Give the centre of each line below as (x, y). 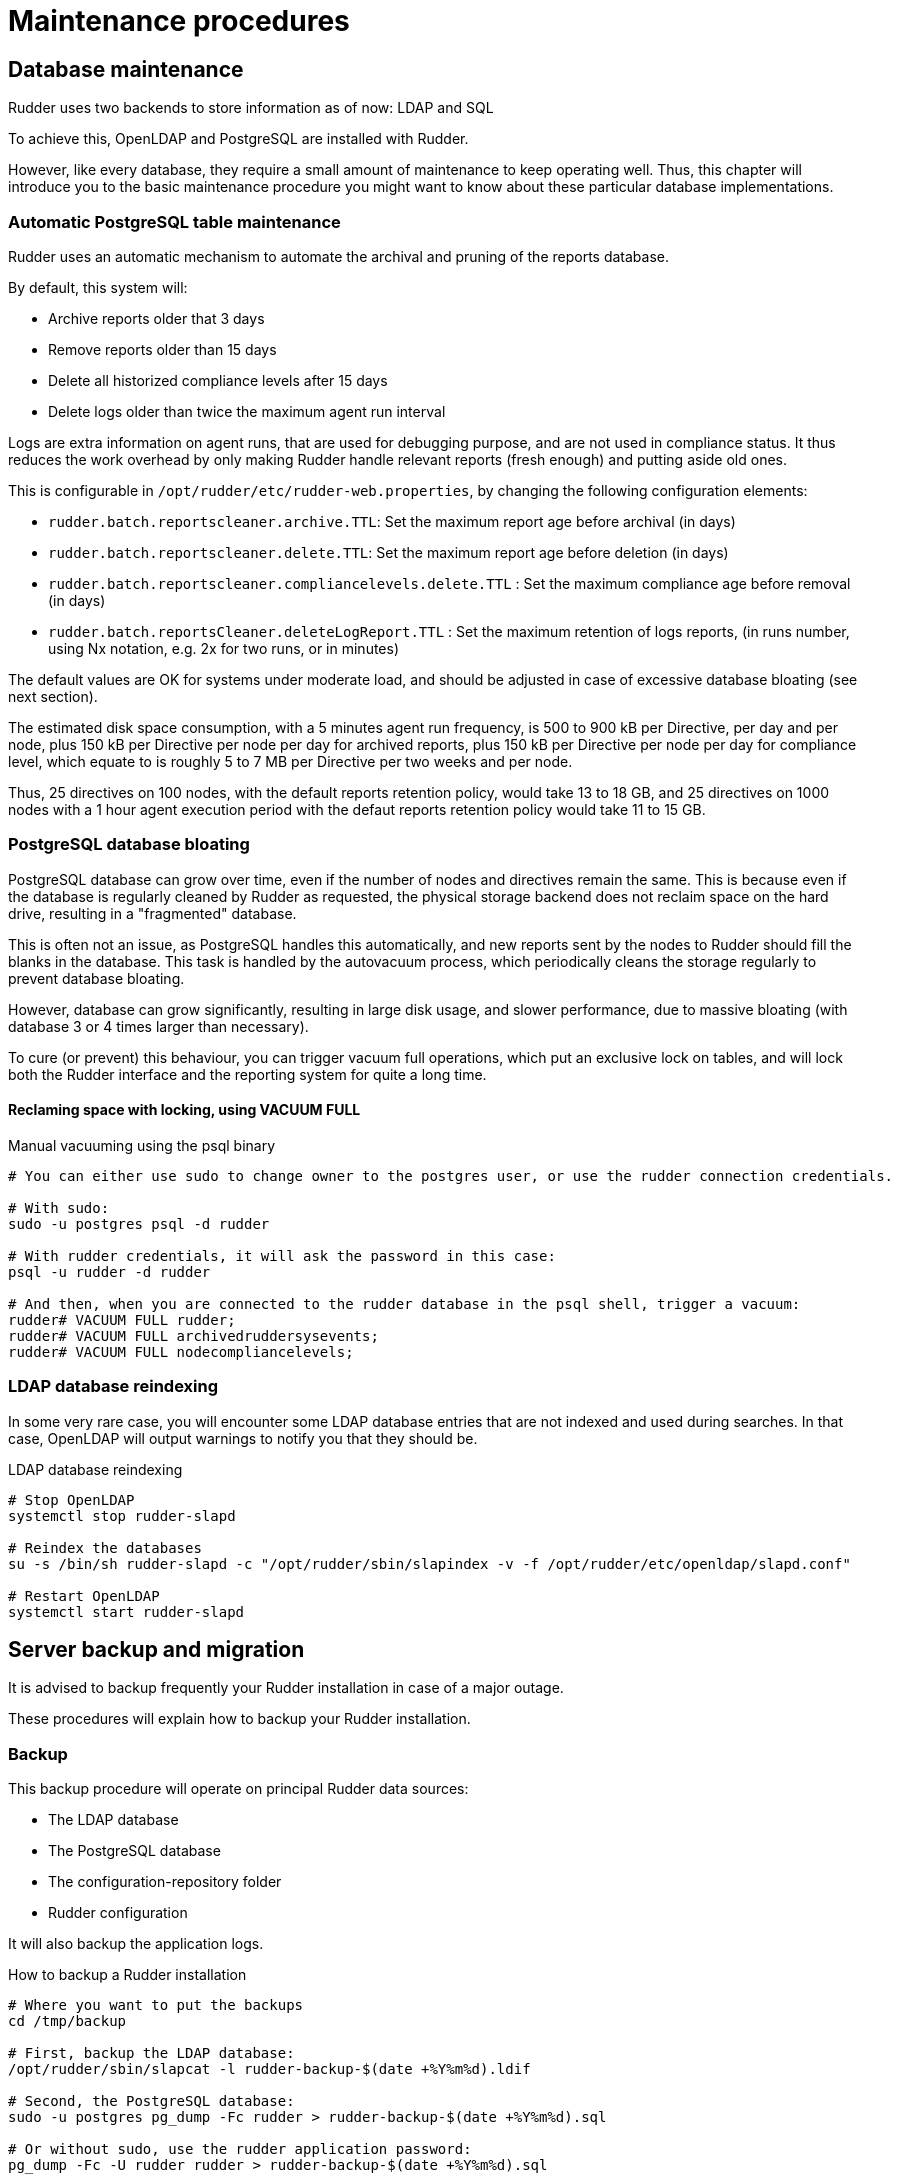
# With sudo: (59, 1207)
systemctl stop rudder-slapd (122, 1515)
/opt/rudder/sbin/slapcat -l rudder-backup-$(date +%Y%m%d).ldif (269, 2069)
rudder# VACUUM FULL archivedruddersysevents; (193, 1335)
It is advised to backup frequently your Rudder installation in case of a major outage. (286, 1688)
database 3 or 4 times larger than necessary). (158, 1026)
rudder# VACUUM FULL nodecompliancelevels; (181, 1351)
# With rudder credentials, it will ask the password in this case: (282, 1255)
